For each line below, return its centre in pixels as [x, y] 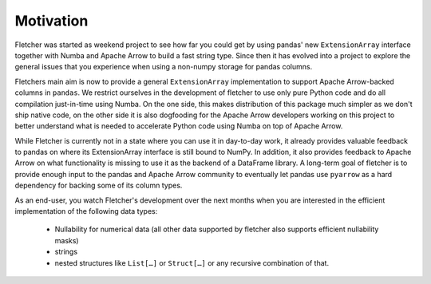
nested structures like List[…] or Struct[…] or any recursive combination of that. [192, 262]
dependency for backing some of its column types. [99, 185]
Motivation [51, 21]
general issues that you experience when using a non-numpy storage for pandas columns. [164, 67]
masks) [67, 240]
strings [66, 252]
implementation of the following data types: [86, 211]
